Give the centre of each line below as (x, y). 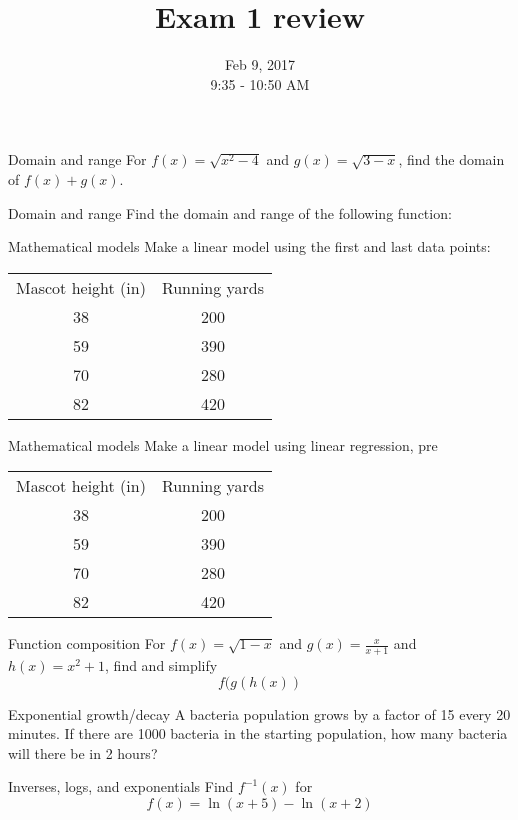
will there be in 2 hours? (83, 752)
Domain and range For (77, 159)
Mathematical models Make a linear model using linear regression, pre (223, 444)
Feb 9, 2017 (260, 64)
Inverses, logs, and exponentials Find (121, 786)
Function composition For (87, 643)
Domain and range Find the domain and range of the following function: (230, 212)
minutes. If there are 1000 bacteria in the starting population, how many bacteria (258, 733)
